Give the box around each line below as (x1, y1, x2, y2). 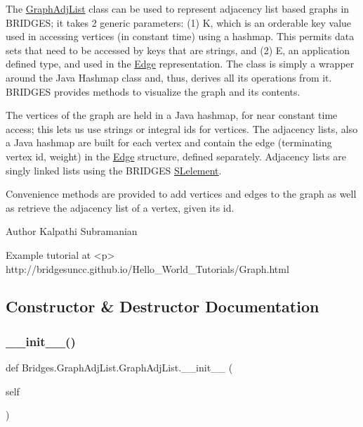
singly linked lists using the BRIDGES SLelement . (6, 162, 222, 177)
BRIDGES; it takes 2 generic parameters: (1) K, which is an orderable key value (6, 15, 352, 30)
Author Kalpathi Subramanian (6, 224, 138, 238)
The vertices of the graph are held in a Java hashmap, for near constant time (6, 108, 338, 122)
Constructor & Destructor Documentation (6, 295, 319, 317)
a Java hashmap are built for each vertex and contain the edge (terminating (6, 135, 332, 150)
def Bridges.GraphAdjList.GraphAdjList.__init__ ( (6, 360, 233, 375)
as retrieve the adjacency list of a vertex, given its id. (6, 200, 235, 215)
